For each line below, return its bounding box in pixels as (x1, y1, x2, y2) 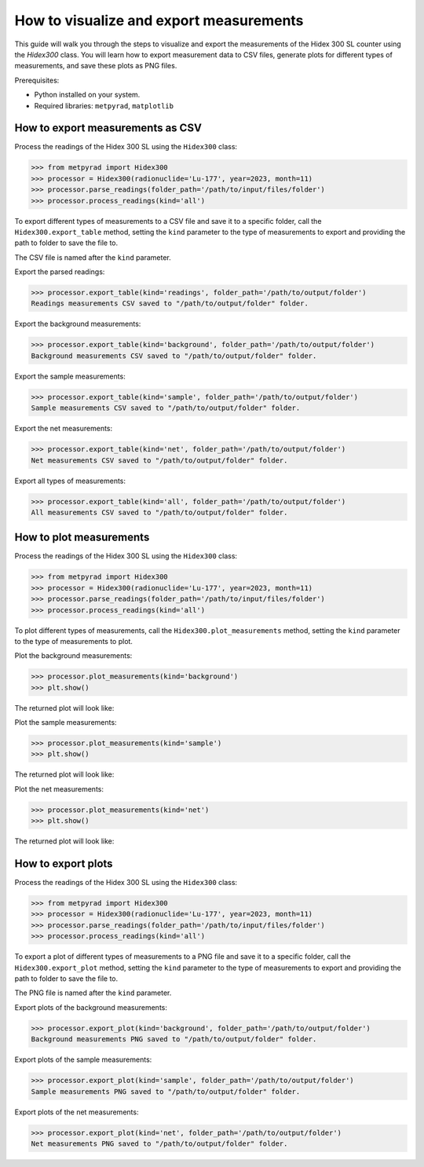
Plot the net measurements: (14, 784, 104, 793)
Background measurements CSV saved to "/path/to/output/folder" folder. (31, 351, 317, 360)
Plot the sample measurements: (14, 718, 117, 727)
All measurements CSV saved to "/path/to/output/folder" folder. (31, 507, 288, 517)
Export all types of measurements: (14, 476, 126, 485)
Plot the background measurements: (14, 651, 133, 660)
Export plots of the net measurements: (14, 1107, 139, 1117)
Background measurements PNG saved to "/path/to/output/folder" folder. (31, 1035, 317, 1044)
